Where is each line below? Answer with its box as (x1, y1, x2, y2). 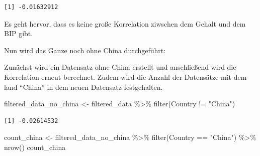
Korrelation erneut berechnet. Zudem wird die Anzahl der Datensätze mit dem (4, 71, 247, 82)
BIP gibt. (4, 28, 33, 39)
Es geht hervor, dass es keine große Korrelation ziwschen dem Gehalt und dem (4, 18, 246, 29)
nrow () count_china (4, 141, 66, 152)
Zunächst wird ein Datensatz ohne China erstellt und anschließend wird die (4, 62, 236, 72)
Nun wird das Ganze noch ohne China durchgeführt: (4, 45, 166, 55)
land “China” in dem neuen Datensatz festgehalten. (4, 81, 163, 92)
